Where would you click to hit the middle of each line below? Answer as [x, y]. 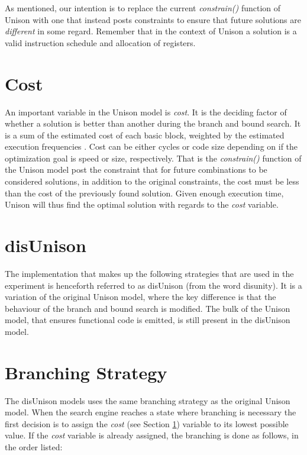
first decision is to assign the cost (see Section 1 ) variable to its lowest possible [147, 423]
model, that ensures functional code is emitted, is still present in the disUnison [148, 320]
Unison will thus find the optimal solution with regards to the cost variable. [142, 204]
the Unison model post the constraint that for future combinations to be [136, 170]
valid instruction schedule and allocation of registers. [100, 42]
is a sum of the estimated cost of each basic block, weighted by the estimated [145, 135]
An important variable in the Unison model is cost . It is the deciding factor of [146, 112]
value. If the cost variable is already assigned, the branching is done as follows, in [152, 435]
